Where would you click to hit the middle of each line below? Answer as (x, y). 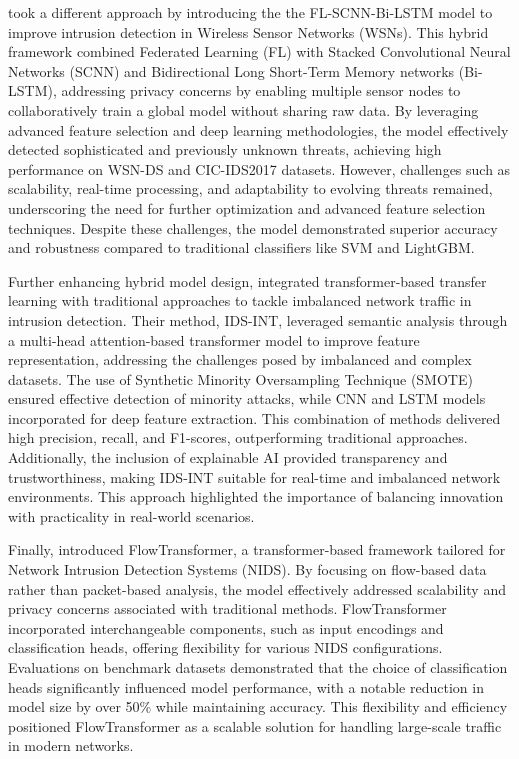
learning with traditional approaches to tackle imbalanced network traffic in (240, 300)
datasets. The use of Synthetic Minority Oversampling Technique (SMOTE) (240, 378)
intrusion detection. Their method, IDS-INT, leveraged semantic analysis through (258, 319)
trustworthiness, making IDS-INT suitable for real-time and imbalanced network (254, 476)
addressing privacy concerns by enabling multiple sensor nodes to (261, 90)
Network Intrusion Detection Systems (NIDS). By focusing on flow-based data (247, 569)
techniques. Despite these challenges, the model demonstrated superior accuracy (253, 227)
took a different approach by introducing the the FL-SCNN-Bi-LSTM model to (250, 12)
